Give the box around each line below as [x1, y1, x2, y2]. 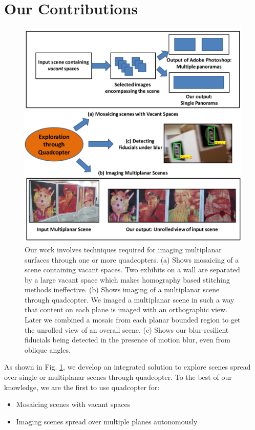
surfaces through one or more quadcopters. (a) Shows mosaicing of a [25, 254, 239, 265]
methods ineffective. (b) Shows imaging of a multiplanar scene [25, 284, 220, 295]
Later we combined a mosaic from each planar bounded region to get [25, 314, 241, 325]
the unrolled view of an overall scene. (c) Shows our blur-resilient [25, 324, 229, 335]
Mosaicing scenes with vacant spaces [16, 399, 131, 410]
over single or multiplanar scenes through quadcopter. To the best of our [4, 372, 232, 382]
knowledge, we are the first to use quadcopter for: [4, 381, 160, 392]
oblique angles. [25, 344, 71, 355]
